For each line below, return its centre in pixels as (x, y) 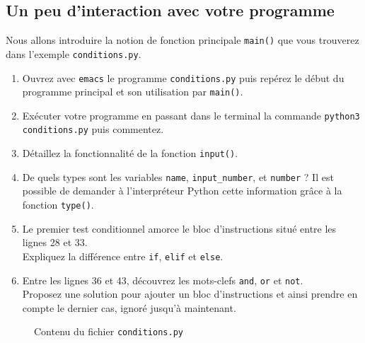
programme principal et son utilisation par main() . (133, 92)
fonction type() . (58, 205)
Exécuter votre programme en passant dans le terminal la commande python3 (191, 115)
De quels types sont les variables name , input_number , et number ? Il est (178, 176)
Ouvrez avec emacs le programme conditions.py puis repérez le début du (183, 77)
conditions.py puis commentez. (93, 129)
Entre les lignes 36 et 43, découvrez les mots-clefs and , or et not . (163, 280)
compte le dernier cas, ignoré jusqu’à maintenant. (129, 307)
